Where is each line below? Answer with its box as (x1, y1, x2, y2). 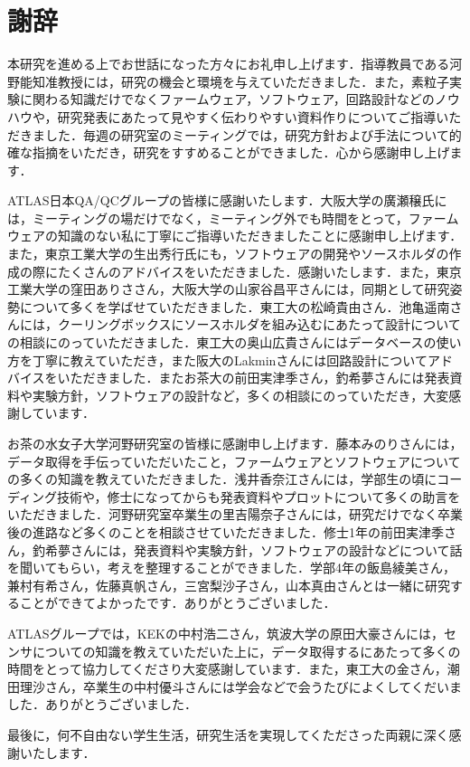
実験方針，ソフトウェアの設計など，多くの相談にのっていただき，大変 (32, 385, 449, 404)
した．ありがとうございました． (7, 695, 197, 714)
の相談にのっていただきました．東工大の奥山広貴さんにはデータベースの (7, 333, 437, 352)
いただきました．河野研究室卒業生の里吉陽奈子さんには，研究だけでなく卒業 (7, 505, 463, 524)
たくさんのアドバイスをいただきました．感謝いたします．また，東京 (57, 261, 462, 280)
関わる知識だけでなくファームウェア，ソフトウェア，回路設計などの (32, 90, 435, 109)
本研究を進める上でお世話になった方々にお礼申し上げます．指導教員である (7, 54, 450, 73)
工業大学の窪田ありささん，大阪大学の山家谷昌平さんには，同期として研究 (7, 279, 450, 298)
